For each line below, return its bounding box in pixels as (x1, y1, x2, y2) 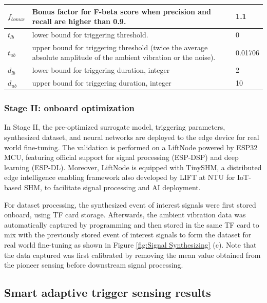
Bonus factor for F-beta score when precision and (32, 6, 211, 16)
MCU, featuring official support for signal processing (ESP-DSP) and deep (4, 152, 239, 163)
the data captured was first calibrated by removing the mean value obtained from (4, 249, 261, 260)
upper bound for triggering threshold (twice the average (32, 42, 208, 52)
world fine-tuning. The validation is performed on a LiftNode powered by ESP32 (4, 142, 258, 152)
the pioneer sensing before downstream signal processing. (4, 259, 183, 270)
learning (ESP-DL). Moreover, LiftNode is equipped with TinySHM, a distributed (4, 161, 262, 172)
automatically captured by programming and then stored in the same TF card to (4, 219, 259, 230)
